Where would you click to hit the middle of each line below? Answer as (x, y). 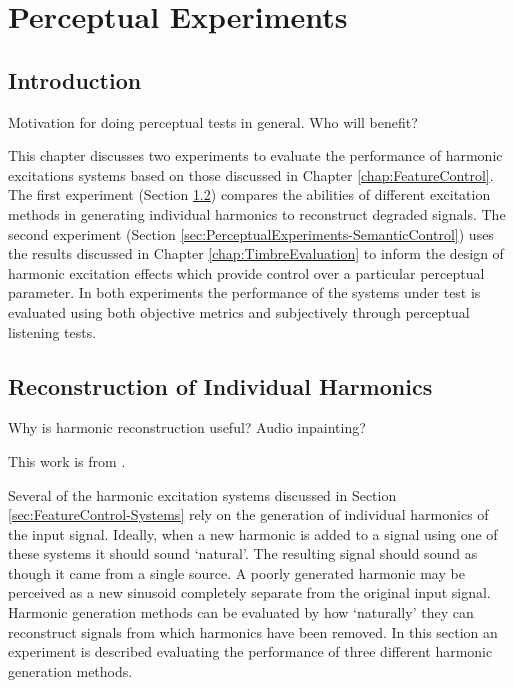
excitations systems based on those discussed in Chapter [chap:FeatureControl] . (251, 174)
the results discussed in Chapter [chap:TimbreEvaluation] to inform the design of (256, 253)
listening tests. (52, 331)
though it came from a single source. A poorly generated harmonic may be (236, 572)
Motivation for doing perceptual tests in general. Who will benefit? (213, 121)
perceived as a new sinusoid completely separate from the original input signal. (249, 592)
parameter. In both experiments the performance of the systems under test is (244, 292)
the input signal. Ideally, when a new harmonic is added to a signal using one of (253, 533)
